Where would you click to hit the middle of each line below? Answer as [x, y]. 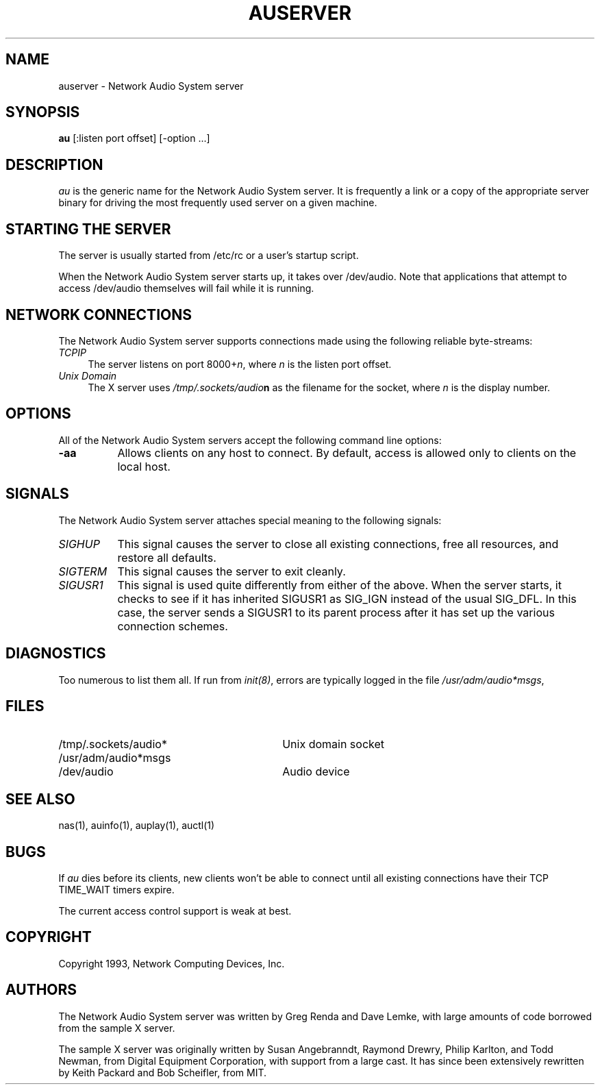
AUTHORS [41, 990]
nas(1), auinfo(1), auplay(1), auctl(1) [137, 826]
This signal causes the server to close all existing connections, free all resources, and [338, 544]
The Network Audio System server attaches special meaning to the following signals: [250, 520]
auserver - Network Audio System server [151, 86]
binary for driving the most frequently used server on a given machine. [218, 203]
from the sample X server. [117, 1028]
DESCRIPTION [54, 164]
